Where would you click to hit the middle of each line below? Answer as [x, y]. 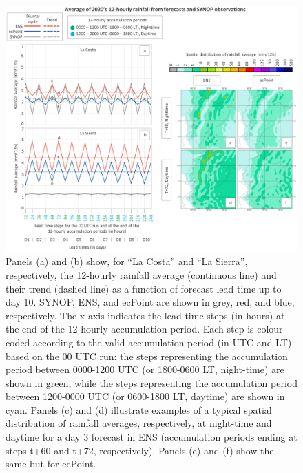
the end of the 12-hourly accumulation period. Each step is [130, 329]
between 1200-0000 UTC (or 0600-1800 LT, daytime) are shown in [145, 396]
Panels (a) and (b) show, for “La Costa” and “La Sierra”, [127, 261]
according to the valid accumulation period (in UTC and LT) [163, 342]
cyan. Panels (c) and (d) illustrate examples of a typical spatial [139, 409]
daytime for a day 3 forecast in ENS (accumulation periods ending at [151, 437]
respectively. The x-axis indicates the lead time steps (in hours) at [145, 315]
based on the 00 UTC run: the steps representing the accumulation [147, 356]
